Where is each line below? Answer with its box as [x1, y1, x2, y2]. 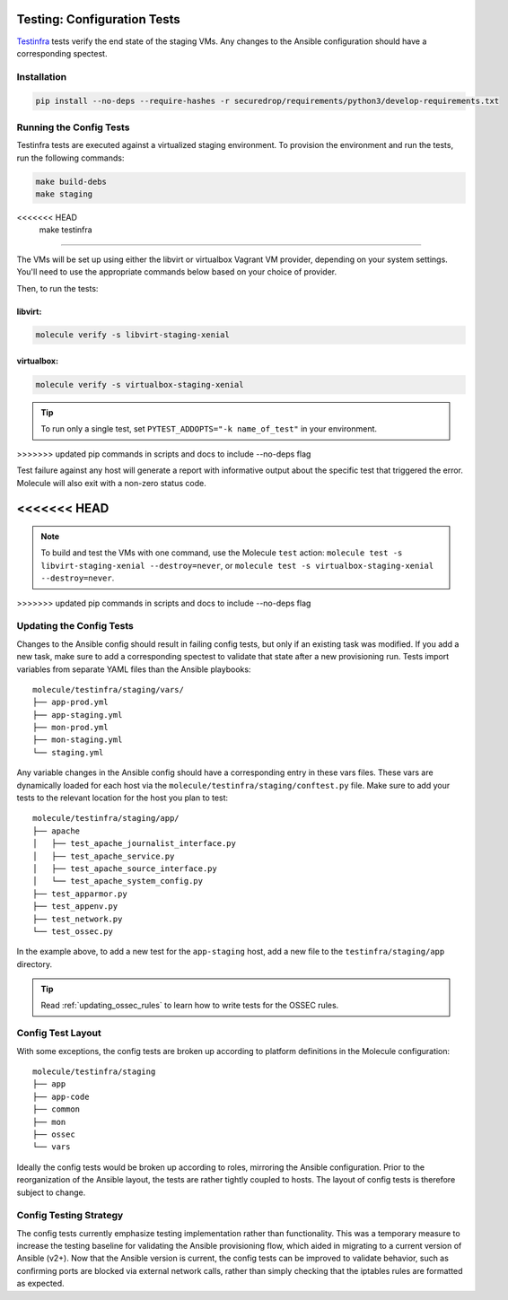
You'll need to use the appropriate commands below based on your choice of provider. [16, 266, 337, 277]
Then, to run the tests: [16, 283, 99, 293]
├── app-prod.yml [32, 697, 109, 708]
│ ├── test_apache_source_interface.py [32, 863, 217, 874]
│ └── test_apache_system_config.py [32, 876, 204, 886]
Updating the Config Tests [16, 620, 134, 633]
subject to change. [16, 1187, 86, 1198]
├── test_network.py [32, 913, 123, 924]
